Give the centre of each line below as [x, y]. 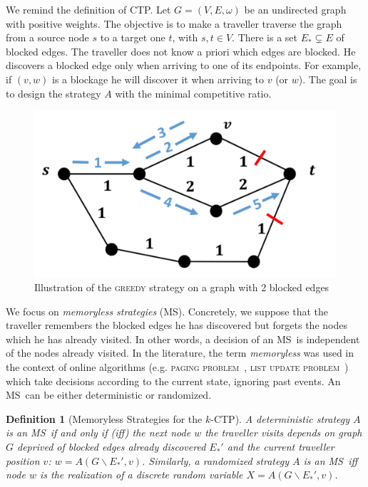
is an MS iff [331, 460]
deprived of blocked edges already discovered [112, 447]
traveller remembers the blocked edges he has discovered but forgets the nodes [177, 325]
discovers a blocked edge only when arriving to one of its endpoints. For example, [184, 65]
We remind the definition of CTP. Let [88, 9]
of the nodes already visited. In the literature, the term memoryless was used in [180, 353]
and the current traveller [281, 447]
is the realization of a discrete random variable [141, 475]
